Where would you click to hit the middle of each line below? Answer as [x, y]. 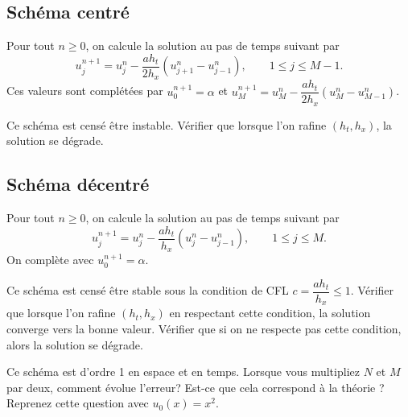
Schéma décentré [78, 184]
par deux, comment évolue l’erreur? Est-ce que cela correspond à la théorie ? [196, 387]
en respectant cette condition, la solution [270, 313]
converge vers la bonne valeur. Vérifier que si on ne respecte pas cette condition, [204, 329]
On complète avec [50, 260]
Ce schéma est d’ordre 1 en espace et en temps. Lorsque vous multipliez [183, 372]
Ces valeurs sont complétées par [85, 91]
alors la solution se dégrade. [75, 344]
